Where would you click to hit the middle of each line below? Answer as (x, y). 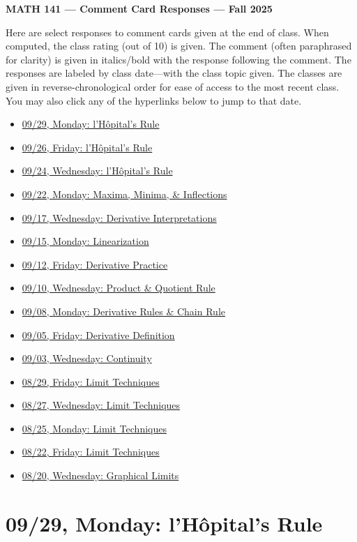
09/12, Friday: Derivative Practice (95, 264)
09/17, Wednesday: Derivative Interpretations (119, 217)
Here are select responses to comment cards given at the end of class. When (167, 32)
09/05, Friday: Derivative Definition (98, 334)
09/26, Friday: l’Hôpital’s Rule (87, 147)
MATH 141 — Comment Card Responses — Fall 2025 (139, 8)
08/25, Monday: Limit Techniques (94, 428)
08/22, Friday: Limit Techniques (91, 452)
